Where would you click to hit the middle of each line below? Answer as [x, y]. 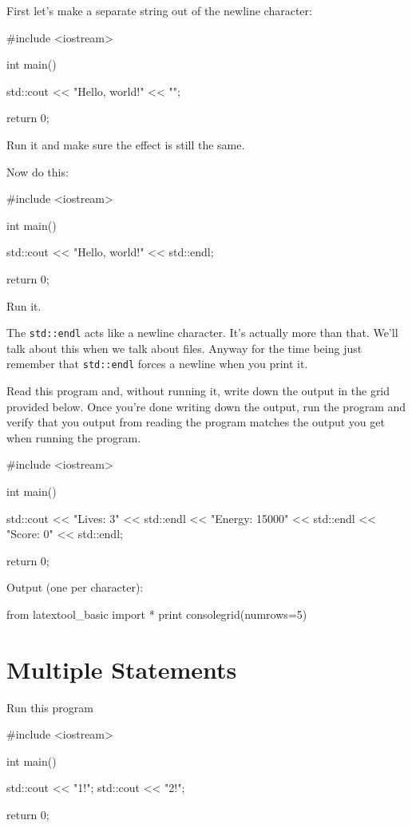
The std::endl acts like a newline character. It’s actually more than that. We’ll [202, 333]
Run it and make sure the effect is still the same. [126, 144]
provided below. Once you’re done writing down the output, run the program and [206, 406]
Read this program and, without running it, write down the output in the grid [198, 391]
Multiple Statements [122, 669]
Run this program [50, 707]
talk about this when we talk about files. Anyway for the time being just [184, 348]
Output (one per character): [75, 587]
